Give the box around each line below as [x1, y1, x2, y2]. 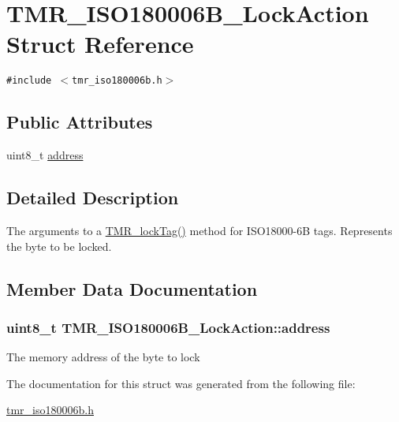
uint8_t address [6, 147, 84, 163]
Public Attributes [6, 110, 153, 134]
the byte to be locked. [6, 237, 112, 254]
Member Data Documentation [6, 276, 258, 301]
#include [6, 75, 52, 87]
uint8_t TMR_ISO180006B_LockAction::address [6, 317, 330, 337]
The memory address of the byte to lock [6, 349, 200, 365]
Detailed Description [6, 185, 179, 210]
